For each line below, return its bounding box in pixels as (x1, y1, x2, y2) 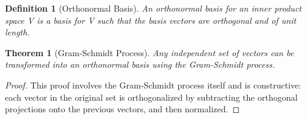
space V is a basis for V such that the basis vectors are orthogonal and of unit (5, 13, 297, 26)
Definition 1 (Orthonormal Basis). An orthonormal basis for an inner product (5, 2, 301, 14)
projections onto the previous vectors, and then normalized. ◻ (5, 103, 240, 115)
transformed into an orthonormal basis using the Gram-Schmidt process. (5, 58, 275, 71)
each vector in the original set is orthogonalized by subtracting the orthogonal (5, 90, 298, 103)
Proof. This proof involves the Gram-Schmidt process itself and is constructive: (5, 78, 301, 91)
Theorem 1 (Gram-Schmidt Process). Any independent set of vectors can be (5, 46, 294, 59)
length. (5, 26, 30, 38)
